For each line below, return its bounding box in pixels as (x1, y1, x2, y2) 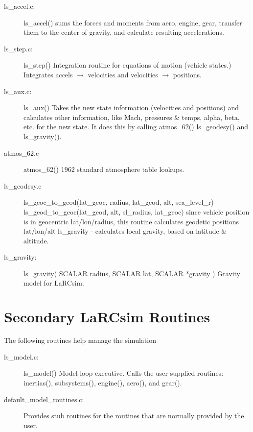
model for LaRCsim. (23, 278, 84, 288)
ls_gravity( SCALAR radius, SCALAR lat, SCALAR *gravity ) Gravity (23, 268, 240, 278)
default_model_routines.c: (4, 394, 84, 404)
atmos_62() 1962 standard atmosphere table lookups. (23, 164, 184, 174)
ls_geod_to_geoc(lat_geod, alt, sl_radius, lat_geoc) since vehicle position (23, 206, 250, 216)
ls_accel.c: (4, 1, 35, 11)
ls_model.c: (4, 351, 39, 361)
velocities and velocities (88, 69, 158, 79)
